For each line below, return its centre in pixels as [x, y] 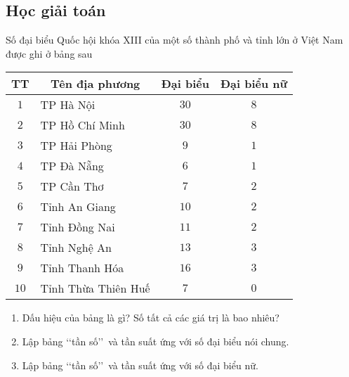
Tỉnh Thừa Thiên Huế [95, 288]
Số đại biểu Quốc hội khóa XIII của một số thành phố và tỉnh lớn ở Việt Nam [174, 40]
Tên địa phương [95, 84]
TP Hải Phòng [76, 146]
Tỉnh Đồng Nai [78, 227]
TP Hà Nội [68, 105]
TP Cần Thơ [72, 186]
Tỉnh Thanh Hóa [82, 268]
